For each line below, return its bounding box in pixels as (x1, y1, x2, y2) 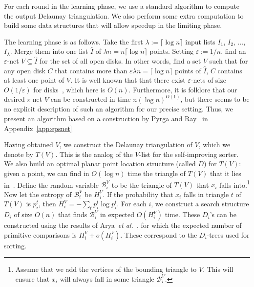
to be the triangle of (111, 179, 172, 190)
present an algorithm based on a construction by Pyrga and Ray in (4, 113, 208, 123)
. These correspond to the (120, 229, 197, 240)
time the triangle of (127, 168, 186, 178)
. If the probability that (103, 189, 173, 199)
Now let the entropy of (4, 189, 72, 199)
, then (38, 199, 56, 209)
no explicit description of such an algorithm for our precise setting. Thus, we (4, 104, 233, 114)
